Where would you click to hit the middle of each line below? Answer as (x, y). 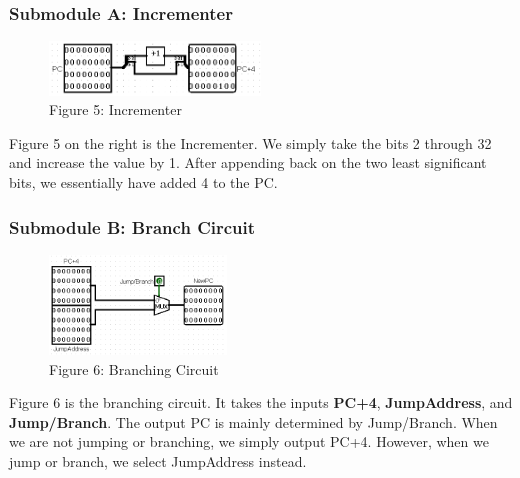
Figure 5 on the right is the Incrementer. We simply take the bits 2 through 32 (250, 142)
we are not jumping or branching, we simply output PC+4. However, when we (249, 441)
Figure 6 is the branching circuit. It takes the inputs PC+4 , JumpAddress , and (261, 402)
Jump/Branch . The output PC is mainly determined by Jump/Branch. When (253, 421)
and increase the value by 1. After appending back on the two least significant (248, 162)
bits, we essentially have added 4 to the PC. (143, 182)
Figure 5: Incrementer (115, 109)
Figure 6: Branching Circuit (134, 368)
